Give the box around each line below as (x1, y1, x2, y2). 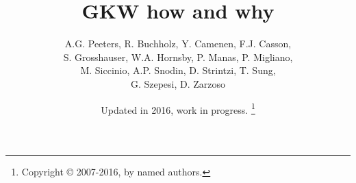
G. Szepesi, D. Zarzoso (130, 76, 226, 90)
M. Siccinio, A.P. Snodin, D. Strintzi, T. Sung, (80, 63, 276, 77)
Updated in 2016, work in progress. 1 (101, 100, 255, 117)
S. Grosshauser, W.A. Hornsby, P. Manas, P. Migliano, (63, 49, 293, 64)
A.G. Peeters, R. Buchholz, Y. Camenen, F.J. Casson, (64, 36, 292, 51)
